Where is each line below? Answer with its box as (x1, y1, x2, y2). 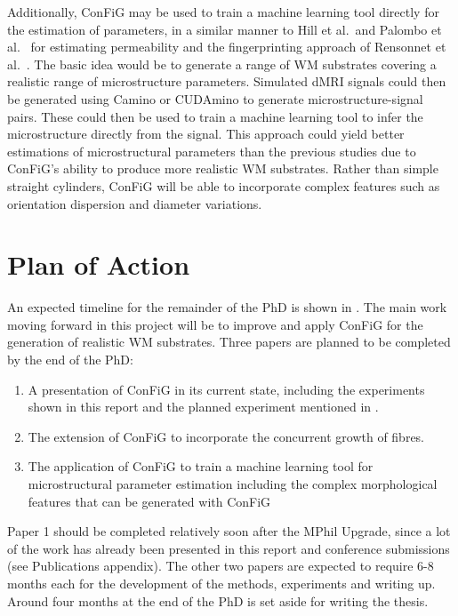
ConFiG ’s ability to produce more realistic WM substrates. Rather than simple (7, 159, 438, 178)
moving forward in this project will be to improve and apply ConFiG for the (7, 315, 423, 333)
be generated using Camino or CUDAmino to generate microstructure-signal (7, 89, 423, 108)
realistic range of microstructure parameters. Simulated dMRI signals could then (7, 72, 446, 91)
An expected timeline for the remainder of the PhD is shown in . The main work (7, 298, 447, 316)
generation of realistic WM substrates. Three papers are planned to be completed (7, 332, 451, 351)
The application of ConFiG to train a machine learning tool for (28, 457, 374, 476)
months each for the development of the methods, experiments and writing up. (7, 573, 436, 592)
